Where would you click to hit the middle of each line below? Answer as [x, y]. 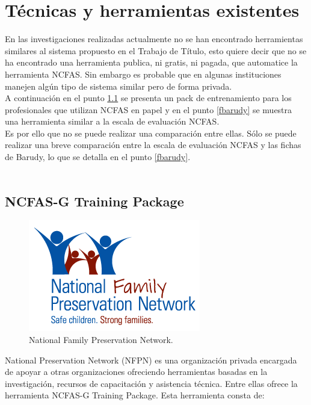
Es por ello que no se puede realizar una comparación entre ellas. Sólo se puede [151, 133]
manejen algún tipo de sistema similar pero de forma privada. [119, 86]
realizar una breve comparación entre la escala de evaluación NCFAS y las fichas [153, 145]
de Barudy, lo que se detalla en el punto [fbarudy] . [98, 157]
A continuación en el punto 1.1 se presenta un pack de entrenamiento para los [148, 98]
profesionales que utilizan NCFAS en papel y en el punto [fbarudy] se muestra [149, 109]
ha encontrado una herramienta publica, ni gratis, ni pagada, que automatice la [151, 62]
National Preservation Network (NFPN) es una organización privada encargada [151, 360]
